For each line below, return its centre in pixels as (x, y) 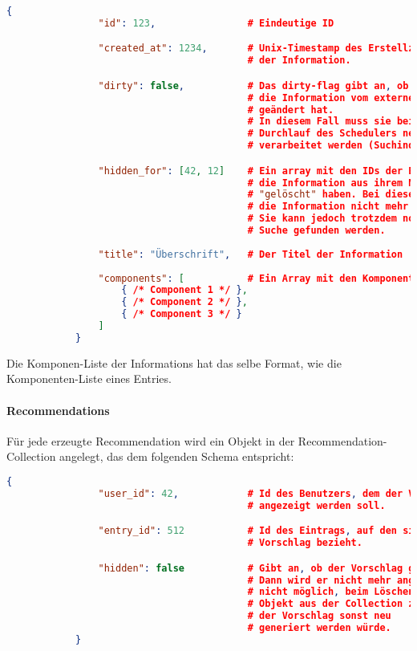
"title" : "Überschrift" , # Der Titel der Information (251, 254)
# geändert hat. (291, 110)
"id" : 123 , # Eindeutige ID (216, 23)
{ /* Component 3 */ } (182, 314)
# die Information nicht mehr (328, 207)
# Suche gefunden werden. (316, 231)
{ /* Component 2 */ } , (184, 302)
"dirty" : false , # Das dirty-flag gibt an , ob (253, 85)
